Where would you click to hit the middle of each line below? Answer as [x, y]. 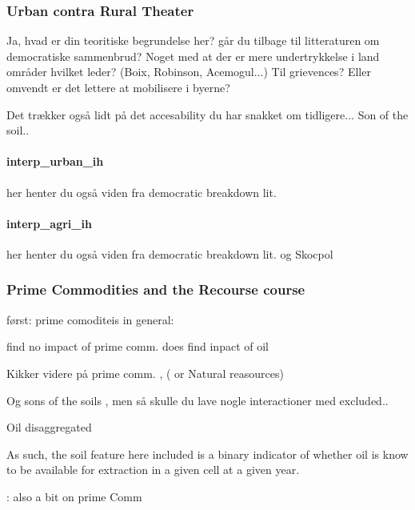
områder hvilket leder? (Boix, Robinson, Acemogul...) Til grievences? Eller [189, 72]
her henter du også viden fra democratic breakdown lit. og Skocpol [170, 253]
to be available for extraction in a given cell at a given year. [153, 470]
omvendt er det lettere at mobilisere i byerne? [118, 87]
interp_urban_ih [55, 161]
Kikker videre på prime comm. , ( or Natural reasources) [145, 373]
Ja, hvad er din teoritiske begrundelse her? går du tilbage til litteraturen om [193, 40]
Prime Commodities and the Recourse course [156, 289]
